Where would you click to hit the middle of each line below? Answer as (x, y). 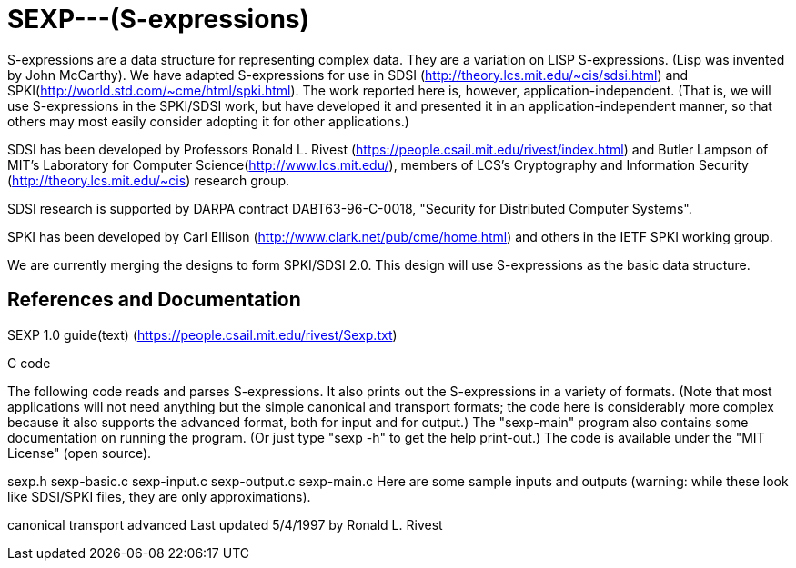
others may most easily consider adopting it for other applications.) (208, 121)
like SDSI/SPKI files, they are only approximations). (159, 496)
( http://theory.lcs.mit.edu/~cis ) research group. (149, 180)
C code (29, 363)
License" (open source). (80, 453)
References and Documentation (154, 300)
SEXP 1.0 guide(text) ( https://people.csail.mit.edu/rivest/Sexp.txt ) (202, 334)
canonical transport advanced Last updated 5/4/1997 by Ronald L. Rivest (225, 524)
